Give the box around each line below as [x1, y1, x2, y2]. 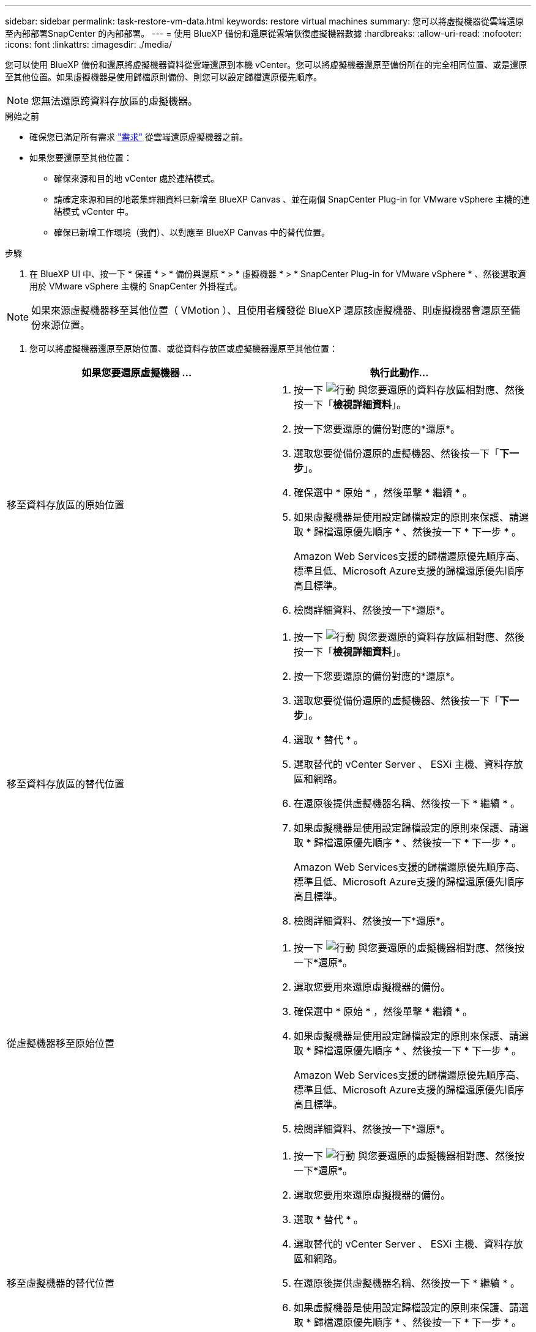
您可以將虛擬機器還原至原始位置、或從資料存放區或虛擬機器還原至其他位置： [29, 343, 338, 354]
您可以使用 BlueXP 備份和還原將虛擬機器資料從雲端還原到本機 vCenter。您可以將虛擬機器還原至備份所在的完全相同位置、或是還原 [5, 59, 527, 70]
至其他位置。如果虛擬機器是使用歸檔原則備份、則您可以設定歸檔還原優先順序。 [5, 72, 322, 82]
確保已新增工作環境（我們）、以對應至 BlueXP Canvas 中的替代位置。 [54, 227, 330, 237]
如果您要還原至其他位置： [29, 152, 132, 163]
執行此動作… [370, 366, 429, 379]
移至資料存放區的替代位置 [7, 778, 125, 790]
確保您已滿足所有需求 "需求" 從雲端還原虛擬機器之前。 [29, 132, 248, 142]
